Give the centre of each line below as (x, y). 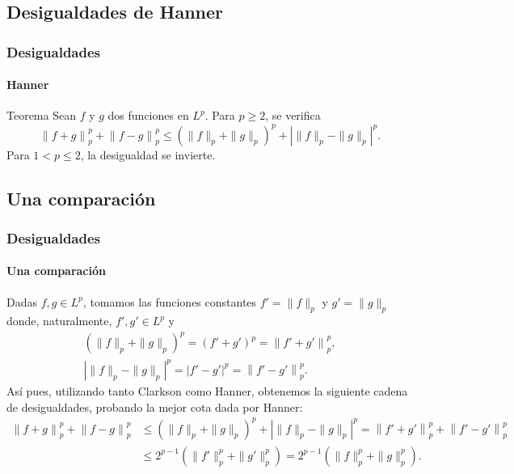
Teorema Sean (41, 115)
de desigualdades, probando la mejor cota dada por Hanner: (155, 406)
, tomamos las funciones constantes (170, 301)
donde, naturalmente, (59, 321)
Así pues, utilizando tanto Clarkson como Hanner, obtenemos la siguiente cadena (207, 390)
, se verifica (293, 115)
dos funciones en (148, 115)
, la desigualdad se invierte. (148, 154)
